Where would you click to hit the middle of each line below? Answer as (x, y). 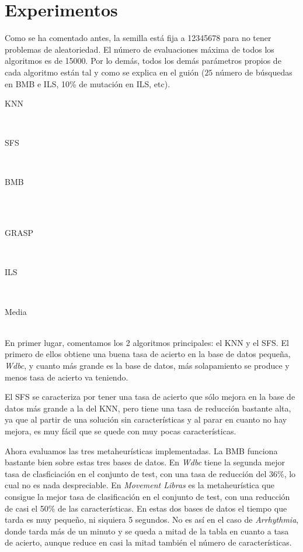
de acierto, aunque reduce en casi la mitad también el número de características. (148, 542)
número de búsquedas (254, 72)
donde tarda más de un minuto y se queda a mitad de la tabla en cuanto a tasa (147, 531)
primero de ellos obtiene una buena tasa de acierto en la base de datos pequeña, (148, 354)
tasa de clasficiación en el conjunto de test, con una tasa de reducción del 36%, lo (150, 473)
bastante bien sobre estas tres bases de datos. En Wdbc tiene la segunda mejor (145, 462)
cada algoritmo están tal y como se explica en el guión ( (105, 72)
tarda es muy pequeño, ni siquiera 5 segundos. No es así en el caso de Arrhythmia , (152, 520)
